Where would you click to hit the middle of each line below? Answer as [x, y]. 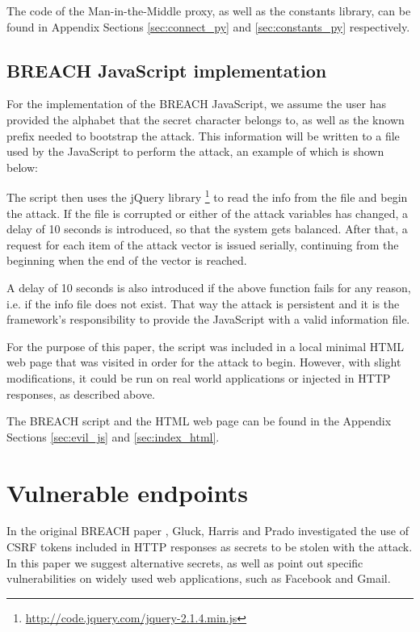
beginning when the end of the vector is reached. [127, 260]
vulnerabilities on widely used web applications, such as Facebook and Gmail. [199, 578]
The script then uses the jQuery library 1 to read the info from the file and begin [207, 196]
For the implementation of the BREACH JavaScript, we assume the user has [196, 104]
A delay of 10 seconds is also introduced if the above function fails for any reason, [209, 287]
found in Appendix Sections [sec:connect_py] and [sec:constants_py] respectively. [208, 26]
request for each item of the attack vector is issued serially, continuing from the [203, 244]
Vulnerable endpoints [127, 492]
